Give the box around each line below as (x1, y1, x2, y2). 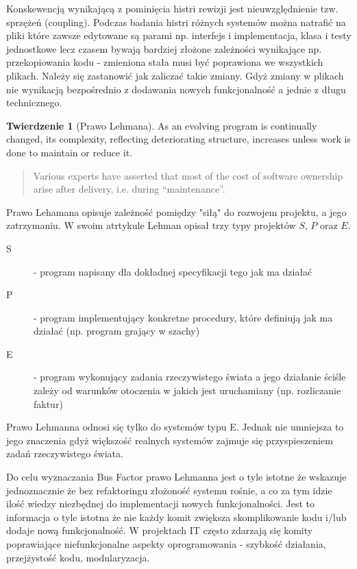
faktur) (34, 396, 63, 411)
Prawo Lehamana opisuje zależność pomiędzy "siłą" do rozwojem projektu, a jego (6, 204, 347, 219)
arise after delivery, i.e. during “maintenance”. (33, 182, 225, 196)
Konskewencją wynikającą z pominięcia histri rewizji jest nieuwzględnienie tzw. (6, 1, 338, 15)
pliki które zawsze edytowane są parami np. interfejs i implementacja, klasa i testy (6, 28, 352, 43)
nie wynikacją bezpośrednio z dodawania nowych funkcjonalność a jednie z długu (6, 82, 346, 96)
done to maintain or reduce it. (6, 145, 133, 159)
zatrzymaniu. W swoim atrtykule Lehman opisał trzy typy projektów (6, 218, 296, 232)
